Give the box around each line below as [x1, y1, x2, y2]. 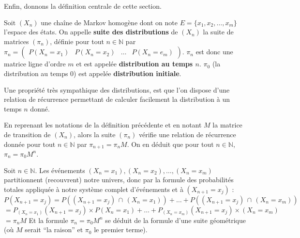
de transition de [4, 129, 51, 139]
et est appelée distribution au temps [76, 59, 193, 69]
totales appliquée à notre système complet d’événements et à [4, 184, 183, 194]
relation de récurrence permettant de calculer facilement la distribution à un [4, 94, 230, 104]
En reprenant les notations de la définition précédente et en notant [4, 120, 202, 130]
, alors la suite [73, 129, 116, 139]
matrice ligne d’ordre [4, 59, 66, 69]
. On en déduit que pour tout [127, 139, 214, 149]
